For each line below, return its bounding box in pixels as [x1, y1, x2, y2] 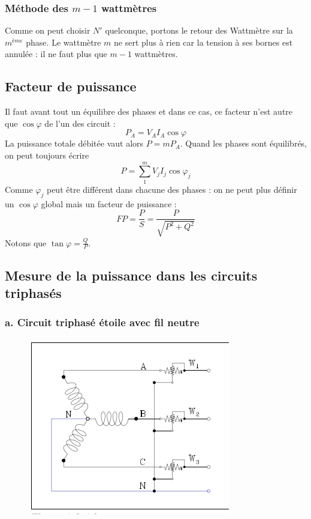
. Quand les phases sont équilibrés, [180, 137, 307, 150]
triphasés [5, 284, 62, 302]
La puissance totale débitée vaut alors [5, 137, 144, 150]
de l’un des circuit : [44, 117, 116, 129]
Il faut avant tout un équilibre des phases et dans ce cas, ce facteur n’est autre [5, 105, 293, 118]
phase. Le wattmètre [26, 35, 101, 48]
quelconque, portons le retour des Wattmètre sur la [105, 24, 293, 37]
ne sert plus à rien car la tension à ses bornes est [114, 35, 293, 48]
